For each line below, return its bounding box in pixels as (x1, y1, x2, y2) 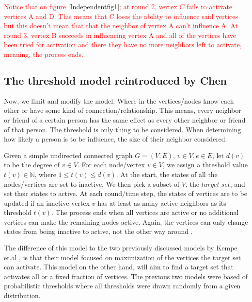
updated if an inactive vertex (4, 197, 90, 208)
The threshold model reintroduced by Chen (4, 72, 227, 88)
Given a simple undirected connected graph (4, 150, 133, 160)
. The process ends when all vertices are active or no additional (51, 207, 239, 217)
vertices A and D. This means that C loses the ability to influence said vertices (4, 11, 238, 21)
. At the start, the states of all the (116, 169, 218, 179)
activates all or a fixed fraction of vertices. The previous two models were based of (4, 271, 248, 281)
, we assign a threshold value (162, 160, 248, 170)
